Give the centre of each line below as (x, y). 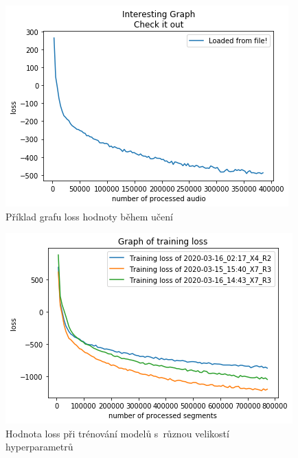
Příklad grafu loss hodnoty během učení (89, 216)
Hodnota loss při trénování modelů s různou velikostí (117, 433)
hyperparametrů (39, 447)
